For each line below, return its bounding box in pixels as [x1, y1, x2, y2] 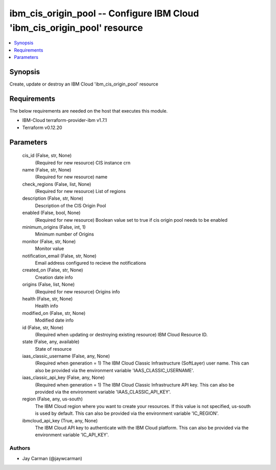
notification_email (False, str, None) [22, 252, 97, 259]
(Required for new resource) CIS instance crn [35, 159, 130, 166]
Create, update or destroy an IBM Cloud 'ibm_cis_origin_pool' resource [9, 81, 158, 87]
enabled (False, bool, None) [22, 210, 81, 216]
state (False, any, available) [22, 338, 80, 345]
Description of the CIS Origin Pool [35, 202, 106, 208]
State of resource [35, 346, 72, 352]
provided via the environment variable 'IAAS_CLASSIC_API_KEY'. [35, 389, 171, 395]
